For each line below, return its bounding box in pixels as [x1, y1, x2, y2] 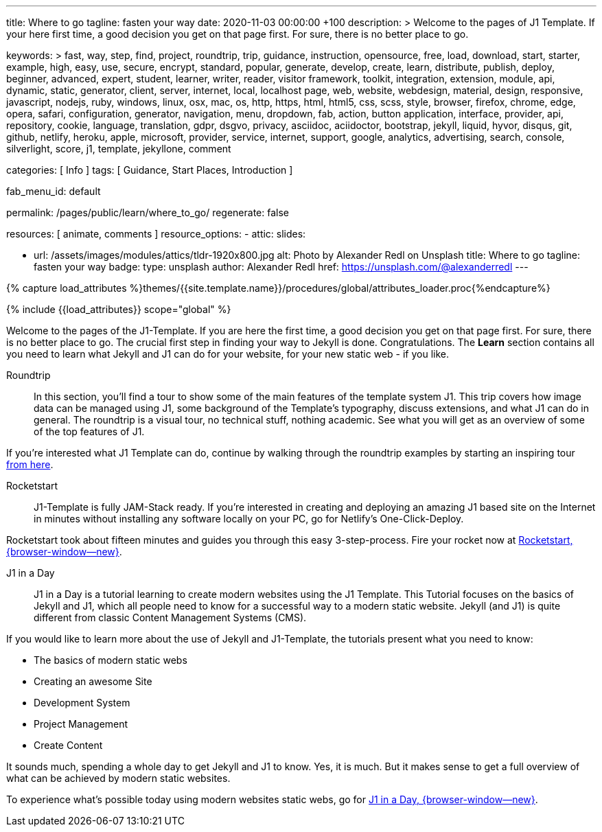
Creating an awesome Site [34, 675, 152, 687]
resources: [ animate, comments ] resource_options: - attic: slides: [6, 228, 306, 240]
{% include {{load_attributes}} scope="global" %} [6, 303, 231, 315]
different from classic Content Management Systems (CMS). [34, 612, 307, 623]
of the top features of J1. [34, 426, 145, 437]
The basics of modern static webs [34, 654, 187, 666]
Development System [34, 697, 130, 708]
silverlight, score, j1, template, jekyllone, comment [6, 143, 231, 154]
